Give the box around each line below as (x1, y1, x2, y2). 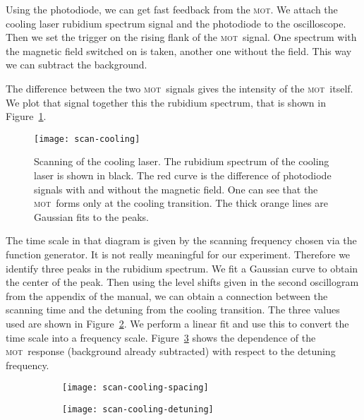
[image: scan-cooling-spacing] (62, 383, 209, 393)
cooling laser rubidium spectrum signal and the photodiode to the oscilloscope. (6, 16, 346, 30)
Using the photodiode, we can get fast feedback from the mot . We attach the (6, 2, 338, 16)
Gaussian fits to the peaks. (34, 209, 149, 224)
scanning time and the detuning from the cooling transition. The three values (6, 302, 340, 317)
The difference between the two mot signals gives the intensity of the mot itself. (6, 80, 353, 95)
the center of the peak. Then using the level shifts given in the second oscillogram (6, 275, 359, 289)
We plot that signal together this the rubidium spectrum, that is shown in (6, 95, 326, 109)
